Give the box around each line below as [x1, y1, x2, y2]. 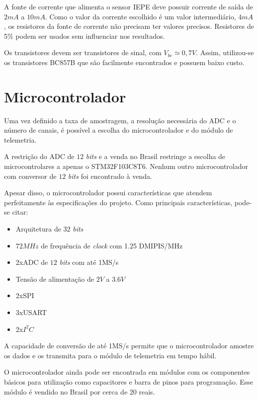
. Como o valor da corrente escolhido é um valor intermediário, [45, 11, 236, 21]
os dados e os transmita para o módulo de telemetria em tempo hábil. [4, 350, 217, 360]
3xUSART [15, 307, 47, 317]
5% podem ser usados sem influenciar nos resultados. [4, 30, 165, 41]
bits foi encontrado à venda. [68, 170, 152, 181]
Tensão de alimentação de [15, 273, 94, 284]
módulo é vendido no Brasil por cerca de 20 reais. [4, 386, 155, 397]
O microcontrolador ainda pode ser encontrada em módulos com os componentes [4, 367, 250, 377]
